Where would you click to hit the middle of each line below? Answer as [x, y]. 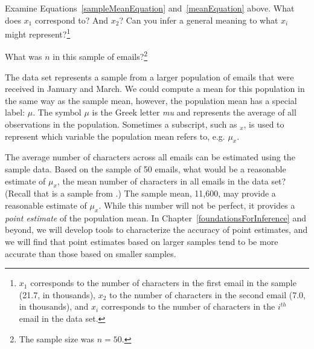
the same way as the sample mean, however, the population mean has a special [151, 100]
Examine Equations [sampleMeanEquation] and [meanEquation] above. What [150, 8]
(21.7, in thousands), [57, 294]
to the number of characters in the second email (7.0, [207, 294]
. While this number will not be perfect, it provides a [197, 205]
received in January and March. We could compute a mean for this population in [155, 89]
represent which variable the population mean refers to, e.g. [115, 136]
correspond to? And [72, 20]
